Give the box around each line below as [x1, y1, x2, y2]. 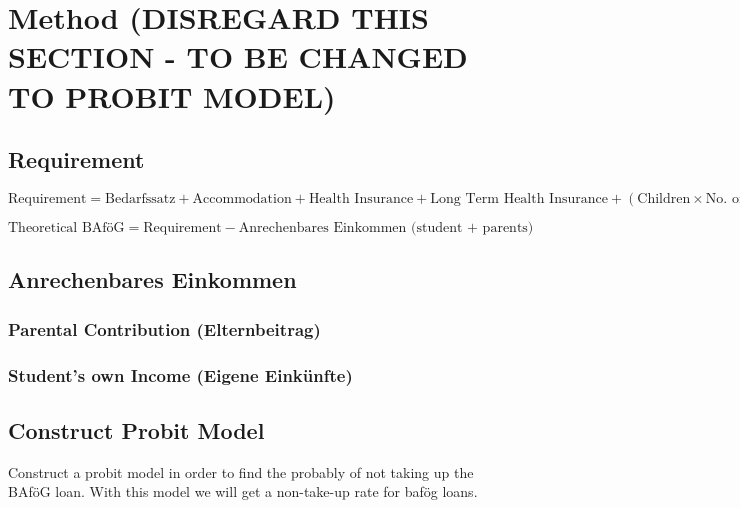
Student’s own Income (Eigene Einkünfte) [8, 362, 353, 387]
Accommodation [192, 191, 292, 206]
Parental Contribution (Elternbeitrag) [8, 316, 321, 341]
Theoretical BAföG [8, 220, 125, 235]
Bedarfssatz [105, 191, 176, 206]
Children [637, 191, 691, 206]
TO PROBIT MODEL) [8, 75, 336, 116]
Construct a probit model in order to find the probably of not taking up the [8, 461, 474, 482]
